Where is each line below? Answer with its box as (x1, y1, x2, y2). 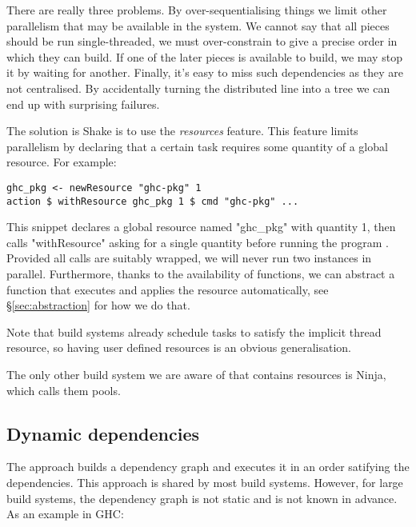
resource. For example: (6, 154, 117, 170)
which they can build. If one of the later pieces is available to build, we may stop (6, 48, 402, 65)
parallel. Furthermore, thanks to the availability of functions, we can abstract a (6, 265, 395, 282)
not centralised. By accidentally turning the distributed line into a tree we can (6, 79, 390, 96)
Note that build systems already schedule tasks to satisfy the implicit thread (6, 323, 382, 340)
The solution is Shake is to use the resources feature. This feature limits (6, 122, 358, 139)
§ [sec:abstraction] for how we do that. (6, 297, 190, 313)
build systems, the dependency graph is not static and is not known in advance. (6, 489, 398, 506)
